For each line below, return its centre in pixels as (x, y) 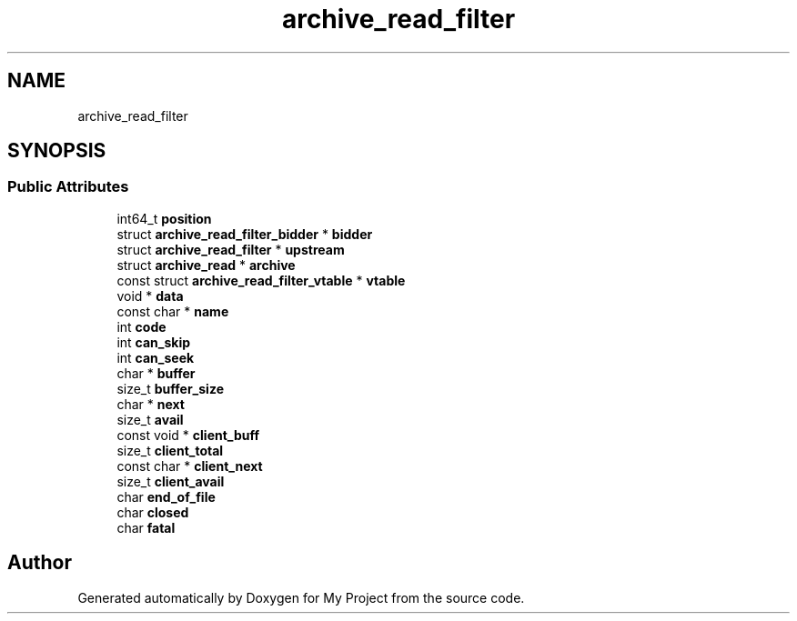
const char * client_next (190, 466)
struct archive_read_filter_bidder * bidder (245, 234)
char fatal (146, 527)
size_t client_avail (171, 481)
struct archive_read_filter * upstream (231, 249)
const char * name (173, 311)
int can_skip (154, 342)
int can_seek (156, 357)
